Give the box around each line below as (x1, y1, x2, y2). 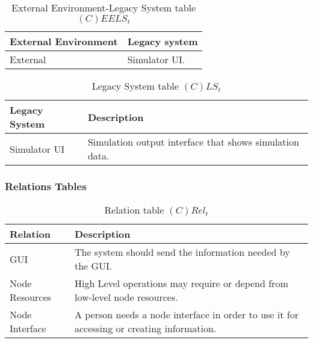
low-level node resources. (74, 290, 178, 304)
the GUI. (74, 259, 113, 273)
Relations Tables (5, 178, 87, 193)
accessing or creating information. (74, 321, 217, 336)
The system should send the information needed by (74, 245, 290, 259)
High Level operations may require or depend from (74, 276, 288, 291)
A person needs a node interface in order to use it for (74, 307, 299, 322)
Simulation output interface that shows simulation (87, 135, 299, 149)
